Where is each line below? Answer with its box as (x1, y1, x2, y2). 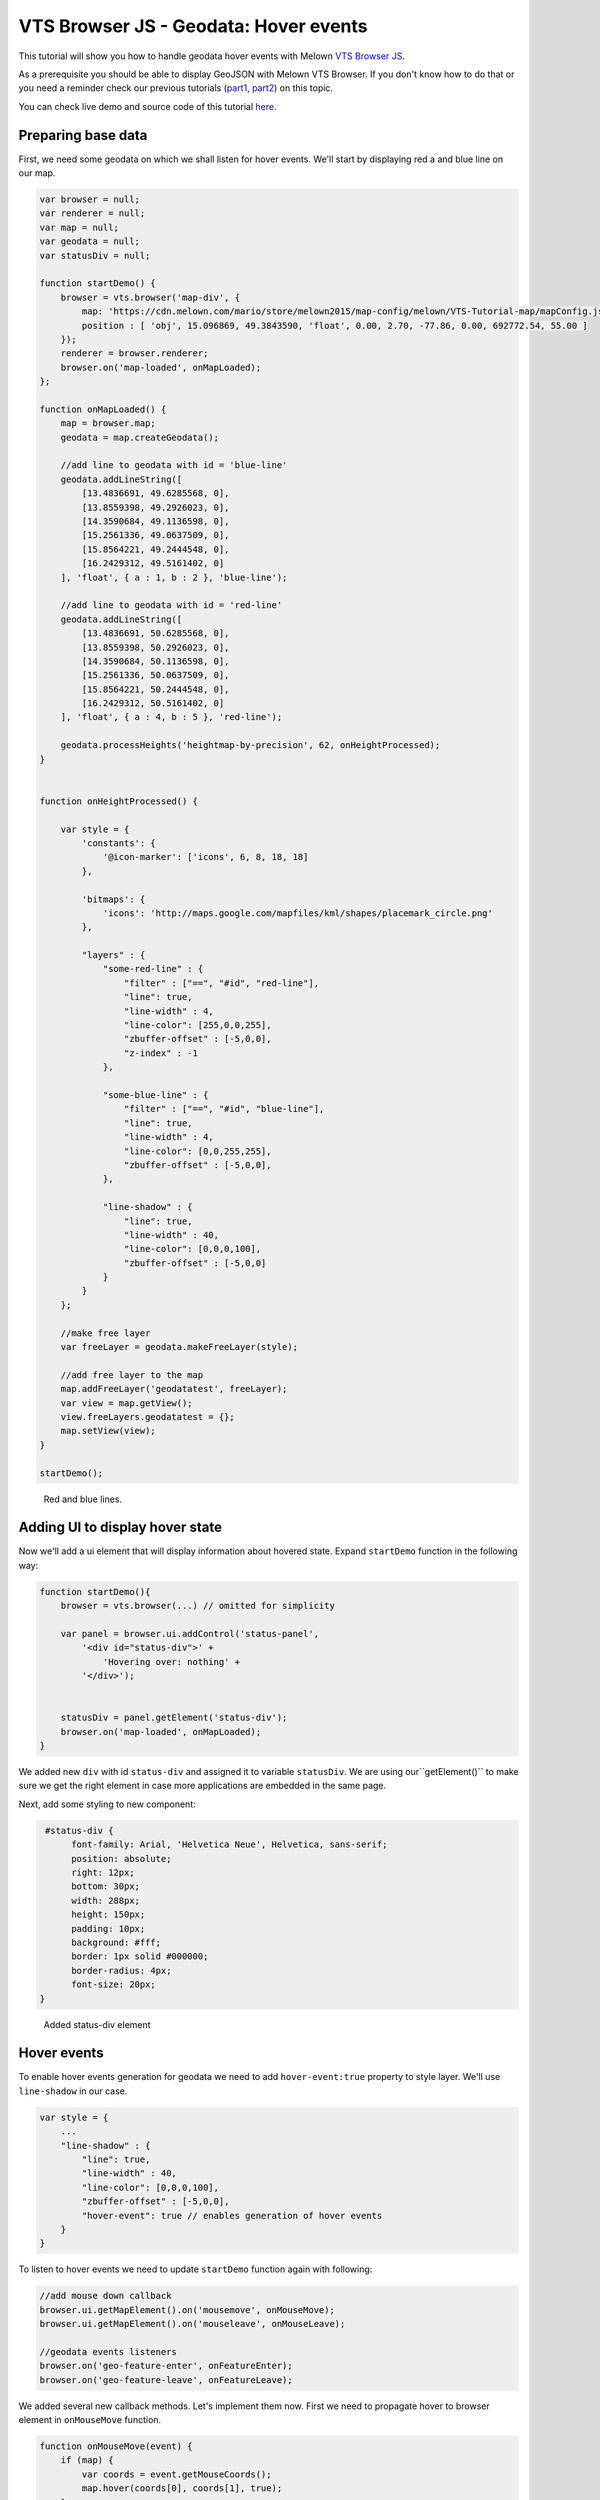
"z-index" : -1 (123, 1047, 199, 1059)
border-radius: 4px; (71, 1965, 172, 1976)
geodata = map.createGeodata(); (60, 431, 220, 443)
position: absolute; (71, 1853, 172, 1864)
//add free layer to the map (60, 1369, 204, 1380)
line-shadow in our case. (18, 2085, 128, 2097)
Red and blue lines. (43, 1493, 123, 1505)
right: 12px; (71, 1867, 135, 1879)
